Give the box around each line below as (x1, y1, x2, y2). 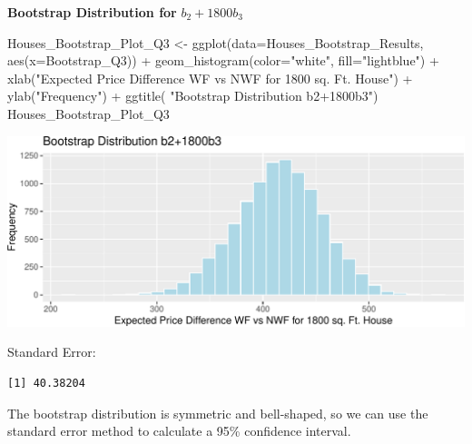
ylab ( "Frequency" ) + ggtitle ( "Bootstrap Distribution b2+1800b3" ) (7, 86, 379, 105)
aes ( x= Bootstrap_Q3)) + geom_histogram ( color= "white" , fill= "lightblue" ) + (7, 51, 439, 70)
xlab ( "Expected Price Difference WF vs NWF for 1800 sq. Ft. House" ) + (7, 68, 413, 87)
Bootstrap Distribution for (7, 3, 177, 21)
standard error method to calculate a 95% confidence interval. (7, 421, 351, 440)
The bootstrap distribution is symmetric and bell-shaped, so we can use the (7, 403, 428, 422)
